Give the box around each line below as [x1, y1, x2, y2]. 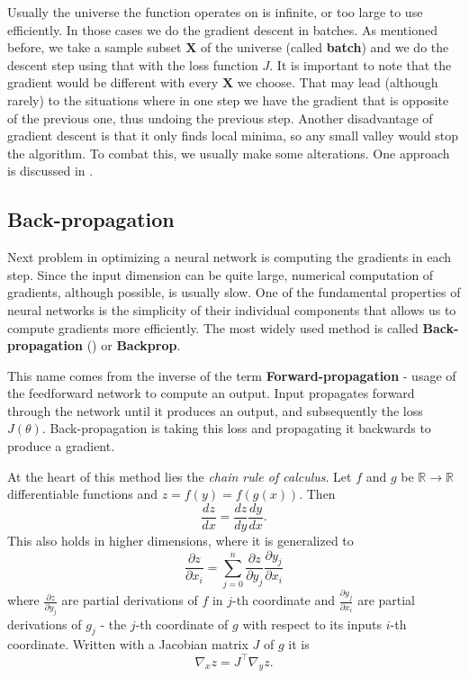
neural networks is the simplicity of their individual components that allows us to [7, 300, 456, 319]
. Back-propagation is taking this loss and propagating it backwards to [41, 419, 431, 438]
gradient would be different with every [7, 73, 219, 92]
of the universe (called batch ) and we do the [201, 38, 449, 57]
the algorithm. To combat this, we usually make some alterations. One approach [7, 143, 450, 162]
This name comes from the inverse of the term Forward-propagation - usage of [7, 366, 456, 384]
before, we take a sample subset [7, 38, 182, 57]
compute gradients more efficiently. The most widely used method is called [7, 318, 419, 337]
